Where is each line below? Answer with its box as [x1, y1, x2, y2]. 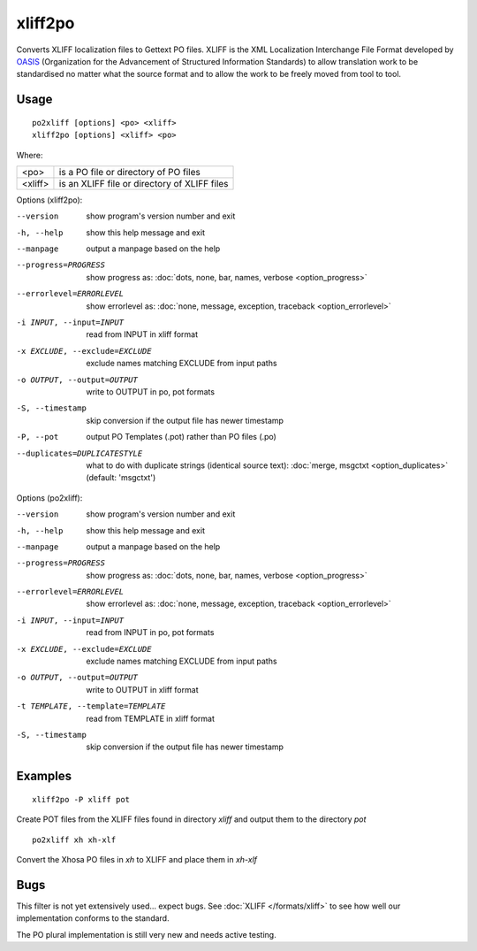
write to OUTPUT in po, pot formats [86, 386, 216, 397]
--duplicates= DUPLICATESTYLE [16, 448, 143, 458]
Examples [16, 769, 72, 784]
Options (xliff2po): [16, 195, 83, 205]
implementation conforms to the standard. [16, 913, 170, 924]
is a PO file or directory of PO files [58, 165, 201, 178]
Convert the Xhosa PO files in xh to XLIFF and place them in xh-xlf [16, 854, 258, 864]
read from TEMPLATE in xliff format [86, 713, 216, 724]
